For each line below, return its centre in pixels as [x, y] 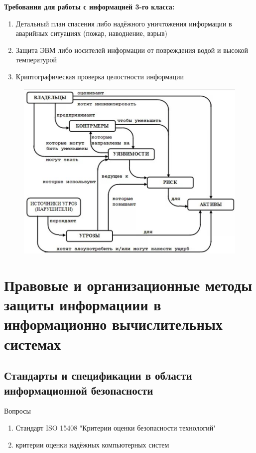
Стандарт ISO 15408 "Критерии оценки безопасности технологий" [116, 427]
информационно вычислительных [113, 324]
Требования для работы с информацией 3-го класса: [89, 6]
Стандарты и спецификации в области [98, 375]
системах [33, 343]
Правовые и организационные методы [128, 285]
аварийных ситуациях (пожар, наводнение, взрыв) [91, 33]
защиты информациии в [83, 305]
